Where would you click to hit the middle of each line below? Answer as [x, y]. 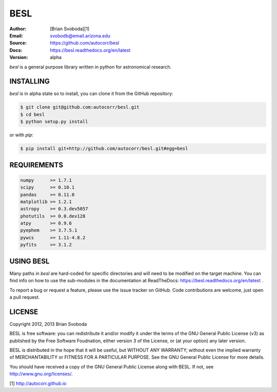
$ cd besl [33, 114]
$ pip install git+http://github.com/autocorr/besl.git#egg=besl [104, 149]
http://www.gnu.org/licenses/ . [41, 374]
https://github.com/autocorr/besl [85, 43]
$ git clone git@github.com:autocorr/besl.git [80, 107]
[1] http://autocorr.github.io [38, 383]
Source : [18, 43]
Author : [18, 29]
